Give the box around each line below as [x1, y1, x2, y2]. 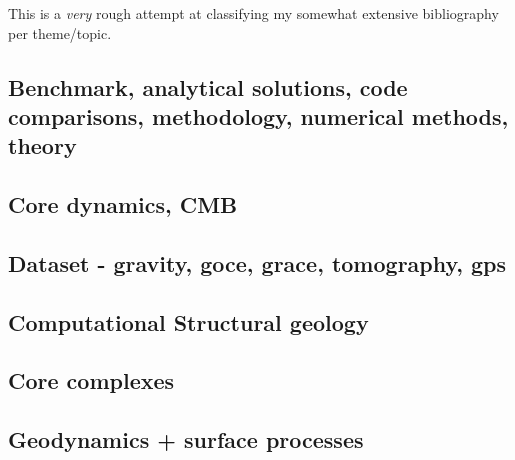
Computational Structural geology [8, 306, 369, 337]
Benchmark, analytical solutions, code [8, 71, 408, 102]
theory [8, 130, 77, 161]
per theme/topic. [8, 22, 112, 43]
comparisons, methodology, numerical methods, [8, 100, 509, 131]
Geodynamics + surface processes [8, 424, 364, 455]
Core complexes [8, 365, 175, 396]
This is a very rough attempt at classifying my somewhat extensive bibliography [8, 3, 499, 23]
